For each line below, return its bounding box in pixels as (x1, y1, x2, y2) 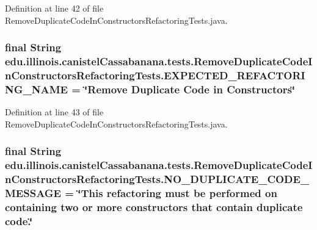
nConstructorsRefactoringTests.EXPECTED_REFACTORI (5, 67, 305, 82)
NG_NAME (5, 81, 68, 96)
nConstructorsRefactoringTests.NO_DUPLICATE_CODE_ (5, 171, 310, 187)
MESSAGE (5, 185, 61, 201)
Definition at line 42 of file (5, 2, 104, 14)
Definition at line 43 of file (5, 106, 104, 118)
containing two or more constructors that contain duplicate (5, 199, 303, 214)
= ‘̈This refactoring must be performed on (65, 185, 277, 201)
